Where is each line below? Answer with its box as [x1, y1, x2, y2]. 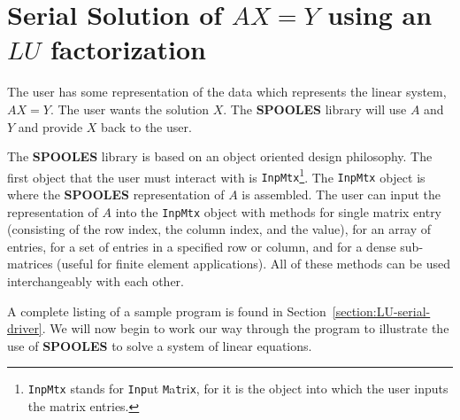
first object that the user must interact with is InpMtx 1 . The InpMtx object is [7, 165, 425, 186]
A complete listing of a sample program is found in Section [7, 301, 326, 320]
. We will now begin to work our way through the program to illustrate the [42, 319, 449, 338]
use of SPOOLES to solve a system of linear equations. [7, 336, 312, 354]
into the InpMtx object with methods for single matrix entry [115, 202, 442, 221]
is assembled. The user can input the [241, 185, 441, 203]
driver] [7, 319, 42, 338]
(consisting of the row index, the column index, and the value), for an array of [7, 220, 432, 238]
